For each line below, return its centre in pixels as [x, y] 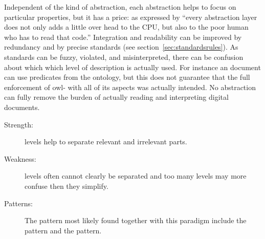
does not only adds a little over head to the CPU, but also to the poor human [126, 27]
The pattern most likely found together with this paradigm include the [136, 220]
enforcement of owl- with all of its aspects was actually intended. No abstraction [130, 87]
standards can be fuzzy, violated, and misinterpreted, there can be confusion [124, 57]
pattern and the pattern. [63, 230]
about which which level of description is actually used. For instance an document [132, 67]
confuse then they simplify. [67, 186]
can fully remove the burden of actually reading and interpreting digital [116, 97]
